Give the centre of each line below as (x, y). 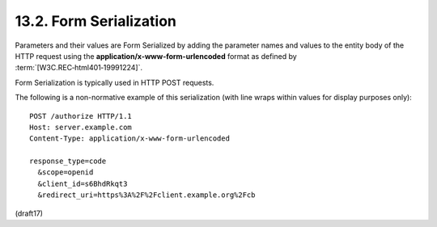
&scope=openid (66, 172)
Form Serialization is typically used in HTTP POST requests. (115, 82)
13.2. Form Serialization (96, 21)
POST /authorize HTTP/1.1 (81, 116)
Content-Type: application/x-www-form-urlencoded (130, 139)
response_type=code (68, 161)
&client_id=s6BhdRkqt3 (83, 183)
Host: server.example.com (81, 127)
